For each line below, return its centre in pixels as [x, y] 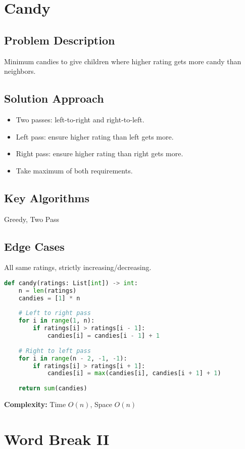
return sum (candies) [53, 389]
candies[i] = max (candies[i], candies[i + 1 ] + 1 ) [134, 373]
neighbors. [20, 71]
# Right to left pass [55, 351]
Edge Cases [34, 246]
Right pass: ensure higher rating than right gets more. [100, 153]
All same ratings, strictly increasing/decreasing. [78, 267]
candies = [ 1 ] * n [49, 298]
